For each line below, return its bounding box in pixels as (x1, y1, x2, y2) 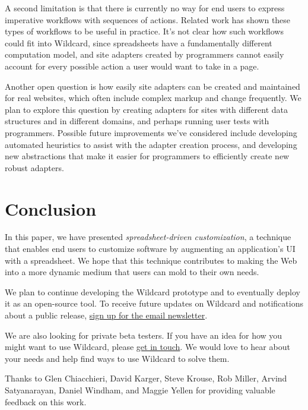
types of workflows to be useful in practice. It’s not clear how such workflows (5, 25, 284, 37)
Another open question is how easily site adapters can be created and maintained (5, 80, 300, 92)
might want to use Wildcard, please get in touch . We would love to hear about (5, 340, 290, 353)
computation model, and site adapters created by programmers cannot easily (5, 48, 284, 61)
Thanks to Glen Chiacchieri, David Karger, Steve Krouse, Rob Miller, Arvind (5, 372, 287, 384)
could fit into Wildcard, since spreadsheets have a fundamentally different (5, 36, 272, 49)
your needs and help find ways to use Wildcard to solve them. (5, 352, 230, 364)
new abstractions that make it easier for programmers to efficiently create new (5, 150, 290, 162)
